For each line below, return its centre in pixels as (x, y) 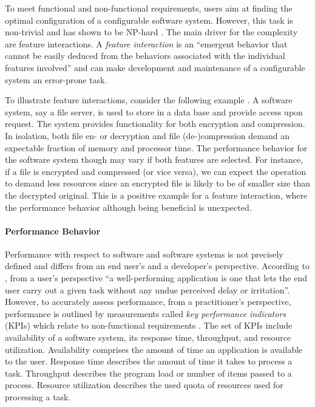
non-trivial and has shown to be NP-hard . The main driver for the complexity (151, 32)
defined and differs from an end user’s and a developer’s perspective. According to (157, 266)
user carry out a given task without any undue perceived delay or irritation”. (147, 289)
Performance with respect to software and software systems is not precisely (144, 254)
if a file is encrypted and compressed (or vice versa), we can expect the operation (156, 171)
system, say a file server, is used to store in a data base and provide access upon (154, 111)
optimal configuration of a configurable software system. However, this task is (149, 20)
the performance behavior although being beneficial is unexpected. (128, 207)
